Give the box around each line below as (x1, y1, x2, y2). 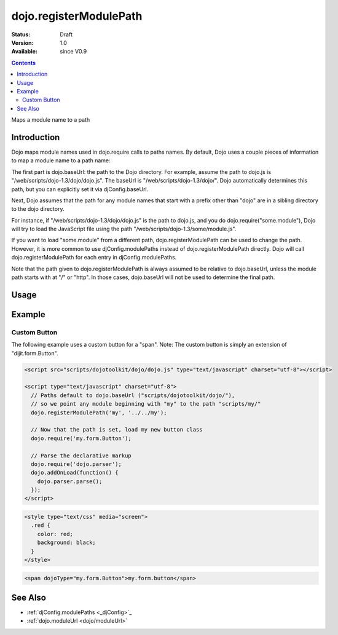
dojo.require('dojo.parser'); (31, 460, 122, 467)
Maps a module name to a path (11, 116, 90, 124)
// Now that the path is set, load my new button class (31, 426, 203, 433)
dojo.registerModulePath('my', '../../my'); (31, 409, 167, 416)
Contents (11, 59, 36, 66)
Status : (11, 31, 31, 38)
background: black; (37, 539, 96, 546)
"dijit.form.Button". (11, 349, 58, 357)
